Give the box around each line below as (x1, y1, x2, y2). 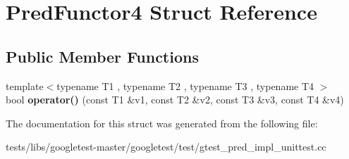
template (6, 78, 44, 93)
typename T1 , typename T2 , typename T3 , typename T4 (56, 78, 314, 93)
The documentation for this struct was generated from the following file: (6, 115, 318, 130)
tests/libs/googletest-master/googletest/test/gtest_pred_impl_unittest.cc (6, 139, 326, 154)
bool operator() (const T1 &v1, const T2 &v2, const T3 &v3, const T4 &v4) (6, 92, 344, 107)
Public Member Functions (6, 45, 199, 67)
